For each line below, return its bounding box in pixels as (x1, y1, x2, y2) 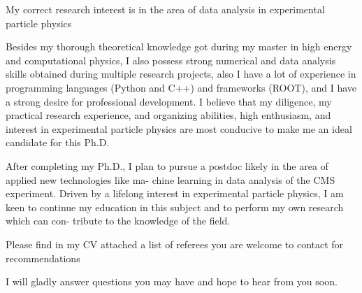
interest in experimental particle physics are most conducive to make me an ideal (6, 121, 352, 136)
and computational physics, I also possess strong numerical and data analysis (6, 52, 336, 67)
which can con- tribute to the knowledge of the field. (6, 213, 231, 228)
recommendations (6, 250, 80, 265)
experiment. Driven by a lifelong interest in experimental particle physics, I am (6, 186, 344, 201)
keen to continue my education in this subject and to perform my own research (6, 199, 344, 214)
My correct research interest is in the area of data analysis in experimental (6, 2, 325, 16)
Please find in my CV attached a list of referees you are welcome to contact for (6, 236, 344, 251)
